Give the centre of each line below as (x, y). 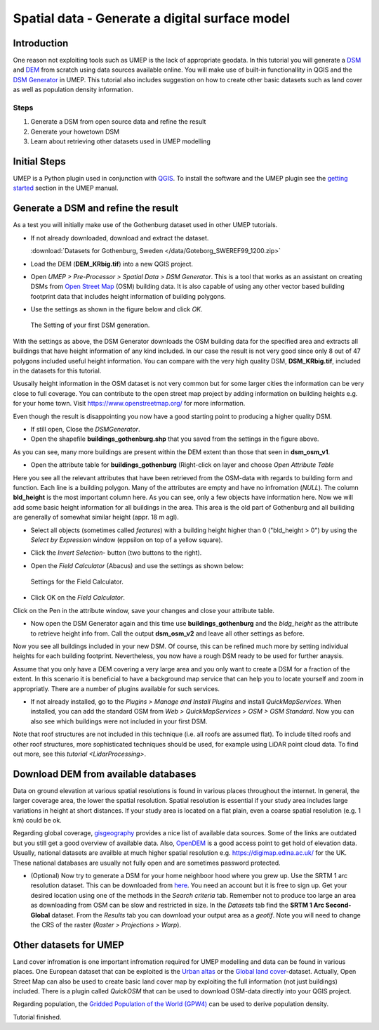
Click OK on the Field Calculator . (78, 598)
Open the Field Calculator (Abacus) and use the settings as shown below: (137, 565)
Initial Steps (39, 161)
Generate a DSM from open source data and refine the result (118, 122)
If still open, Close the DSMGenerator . (85, 429)
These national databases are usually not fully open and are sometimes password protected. (147, 863)
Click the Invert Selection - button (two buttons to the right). (116, 553)
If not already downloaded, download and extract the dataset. (120, 238)
